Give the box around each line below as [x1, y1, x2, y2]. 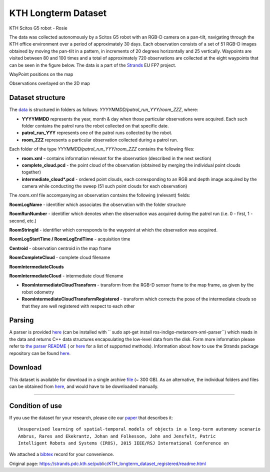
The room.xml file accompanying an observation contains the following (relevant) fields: [9, 192, 190, 198]
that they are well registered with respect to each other [21, 303, 135, 309]
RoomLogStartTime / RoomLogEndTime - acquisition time [9, 236, 130, 242]
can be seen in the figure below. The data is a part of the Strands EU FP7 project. [9, 62, 176, 68]
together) [21, 169, 41, 175]
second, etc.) [9, 217, 37, 223]
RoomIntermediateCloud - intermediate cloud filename [9, 273, 123, 278]
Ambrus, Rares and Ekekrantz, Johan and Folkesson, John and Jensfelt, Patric [18, 433, 216, 439]
